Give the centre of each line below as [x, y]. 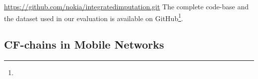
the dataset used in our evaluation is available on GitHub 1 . [94, 17]
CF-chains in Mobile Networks [84, 44]
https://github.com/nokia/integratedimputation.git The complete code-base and [126, 6]
